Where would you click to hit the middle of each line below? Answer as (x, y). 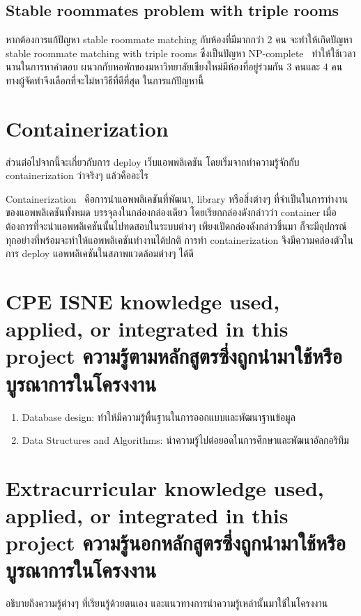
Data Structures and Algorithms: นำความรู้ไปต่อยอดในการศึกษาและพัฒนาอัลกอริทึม (185, 440)
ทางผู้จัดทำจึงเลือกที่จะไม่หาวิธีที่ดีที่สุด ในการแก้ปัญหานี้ (105, 80)
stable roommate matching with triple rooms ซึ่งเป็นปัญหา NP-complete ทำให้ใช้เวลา (181, 53)
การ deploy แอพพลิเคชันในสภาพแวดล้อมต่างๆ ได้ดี (100, 253)
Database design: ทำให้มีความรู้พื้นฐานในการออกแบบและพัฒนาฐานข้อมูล (159, 416)
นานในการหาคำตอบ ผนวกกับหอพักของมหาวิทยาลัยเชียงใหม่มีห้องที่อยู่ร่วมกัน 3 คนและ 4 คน (174, 67)
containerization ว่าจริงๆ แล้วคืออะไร (77, 175)
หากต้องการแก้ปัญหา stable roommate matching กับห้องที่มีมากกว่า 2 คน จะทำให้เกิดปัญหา (179, 39)
